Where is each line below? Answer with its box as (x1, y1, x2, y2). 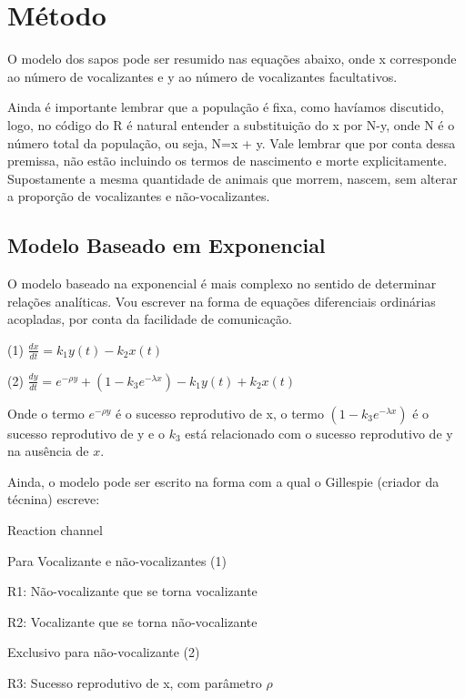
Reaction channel (7, 521, 103, 540)
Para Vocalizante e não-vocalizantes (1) (7, 551, 227, 570)
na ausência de (7, 441, 89, 460)
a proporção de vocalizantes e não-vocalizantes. (7, 187, 270, 206)
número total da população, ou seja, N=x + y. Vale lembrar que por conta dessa (7, 133, 456, 152)
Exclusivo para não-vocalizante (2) (7, 642, 200, 662)
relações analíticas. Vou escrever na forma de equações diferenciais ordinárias (7, 291, 436, 310)
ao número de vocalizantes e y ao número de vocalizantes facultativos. (7, 66, 398, 86)
